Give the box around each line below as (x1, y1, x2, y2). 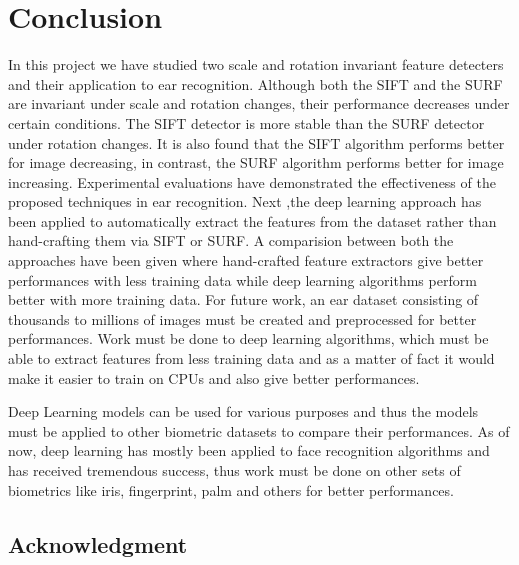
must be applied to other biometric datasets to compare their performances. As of (8, 420, 510, 441)
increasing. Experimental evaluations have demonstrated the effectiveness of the (8, 171, 496, 192)
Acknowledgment (8, 528, 188, 559)
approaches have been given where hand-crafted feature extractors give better (8, 250, 484, 271)
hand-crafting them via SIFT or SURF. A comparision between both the (8, 230, 454, 251)
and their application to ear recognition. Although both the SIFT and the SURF (8, 73, 503, 94)
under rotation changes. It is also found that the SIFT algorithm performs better (8, 132, 505, 153)
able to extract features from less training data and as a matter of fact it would (8, 348, 495, 369)
